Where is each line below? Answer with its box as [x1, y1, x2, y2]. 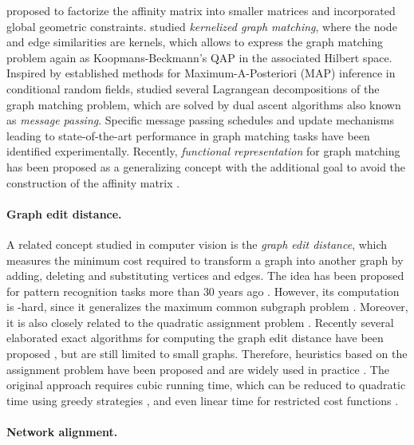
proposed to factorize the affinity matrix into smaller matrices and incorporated [6, 2, 396, 18]
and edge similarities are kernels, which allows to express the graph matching [6, 33, 383, 50]
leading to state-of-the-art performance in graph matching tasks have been [6, 127, 370, 144]
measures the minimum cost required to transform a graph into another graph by [6, 251, 404, 268]
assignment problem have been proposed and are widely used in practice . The [6, 360, 389, 377]
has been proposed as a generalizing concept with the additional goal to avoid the [6, 158, 406, 175]
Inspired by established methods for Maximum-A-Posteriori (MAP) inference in [6, 65, 396, 81]
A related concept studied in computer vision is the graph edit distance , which [6, 235, 388, 252]
